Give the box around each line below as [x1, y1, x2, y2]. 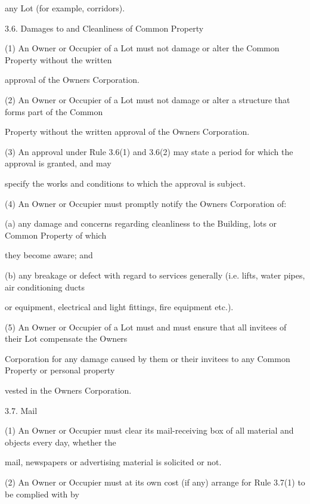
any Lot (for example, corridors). [5, 2, 125, 14]
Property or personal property [5, 364, 115, 376]
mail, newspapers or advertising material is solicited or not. [5, 456, 222, 468]
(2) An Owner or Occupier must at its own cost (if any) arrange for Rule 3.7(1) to [5, 476, 305, 488]
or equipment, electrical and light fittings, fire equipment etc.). [5, 301, 234, 313]
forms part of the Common [5, 105, 103, 118]
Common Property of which [5, 228, 107, 241]
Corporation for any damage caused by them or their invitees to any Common [5, 352, 290, 364]
